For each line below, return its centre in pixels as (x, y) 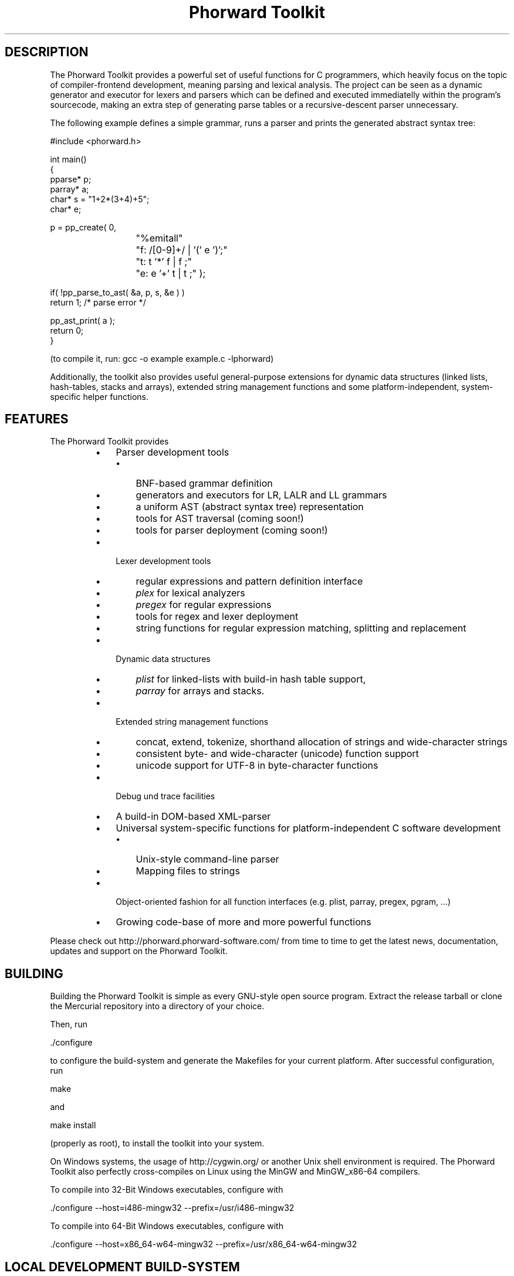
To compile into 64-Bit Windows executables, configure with (167, 1226)
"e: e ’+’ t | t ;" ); (171, 273)
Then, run (69, 1024)
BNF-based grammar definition (204, 483)
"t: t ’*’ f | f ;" (164, 261)
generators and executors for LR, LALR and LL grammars (261, 495)
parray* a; (70, 189)
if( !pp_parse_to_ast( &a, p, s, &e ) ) (117, 292)
